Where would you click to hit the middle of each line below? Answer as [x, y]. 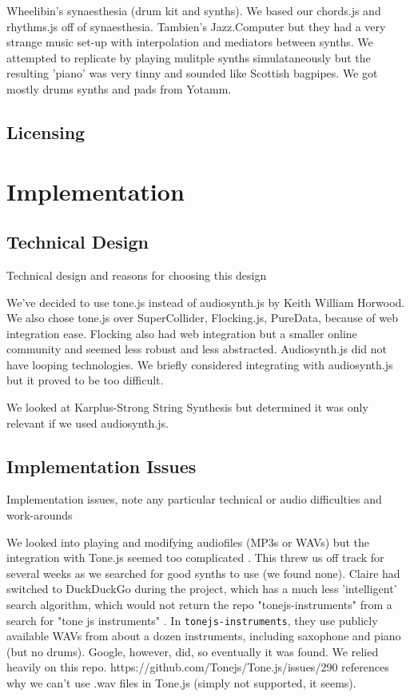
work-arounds [40, 515]
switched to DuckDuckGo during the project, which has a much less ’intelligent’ [202, 589]
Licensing [46, 131]
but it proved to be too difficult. [85, 380]
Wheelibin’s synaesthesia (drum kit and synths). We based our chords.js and [194, 10]
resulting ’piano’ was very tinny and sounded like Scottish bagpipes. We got [192, 73]
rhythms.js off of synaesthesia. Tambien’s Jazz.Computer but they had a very [196, 26]
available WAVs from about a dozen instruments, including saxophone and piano [204, 636]
